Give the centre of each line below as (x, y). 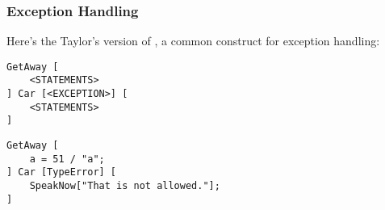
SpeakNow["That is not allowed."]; (125, 186)
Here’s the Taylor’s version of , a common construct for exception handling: (193, 41)
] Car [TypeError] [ (62, 172)
